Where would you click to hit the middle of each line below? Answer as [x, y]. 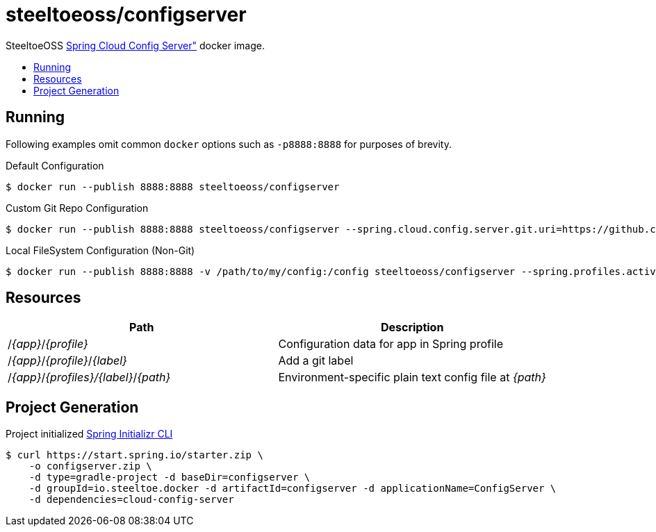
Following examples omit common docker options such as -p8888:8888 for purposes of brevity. [229, 144]
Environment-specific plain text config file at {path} [412, 377]
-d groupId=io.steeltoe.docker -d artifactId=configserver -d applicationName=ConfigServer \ [293, 489]
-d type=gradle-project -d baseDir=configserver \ [170, 477]
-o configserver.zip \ [90, 466]
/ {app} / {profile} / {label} [67, 361]
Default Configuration [55, 165]
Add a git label [316, 361]
